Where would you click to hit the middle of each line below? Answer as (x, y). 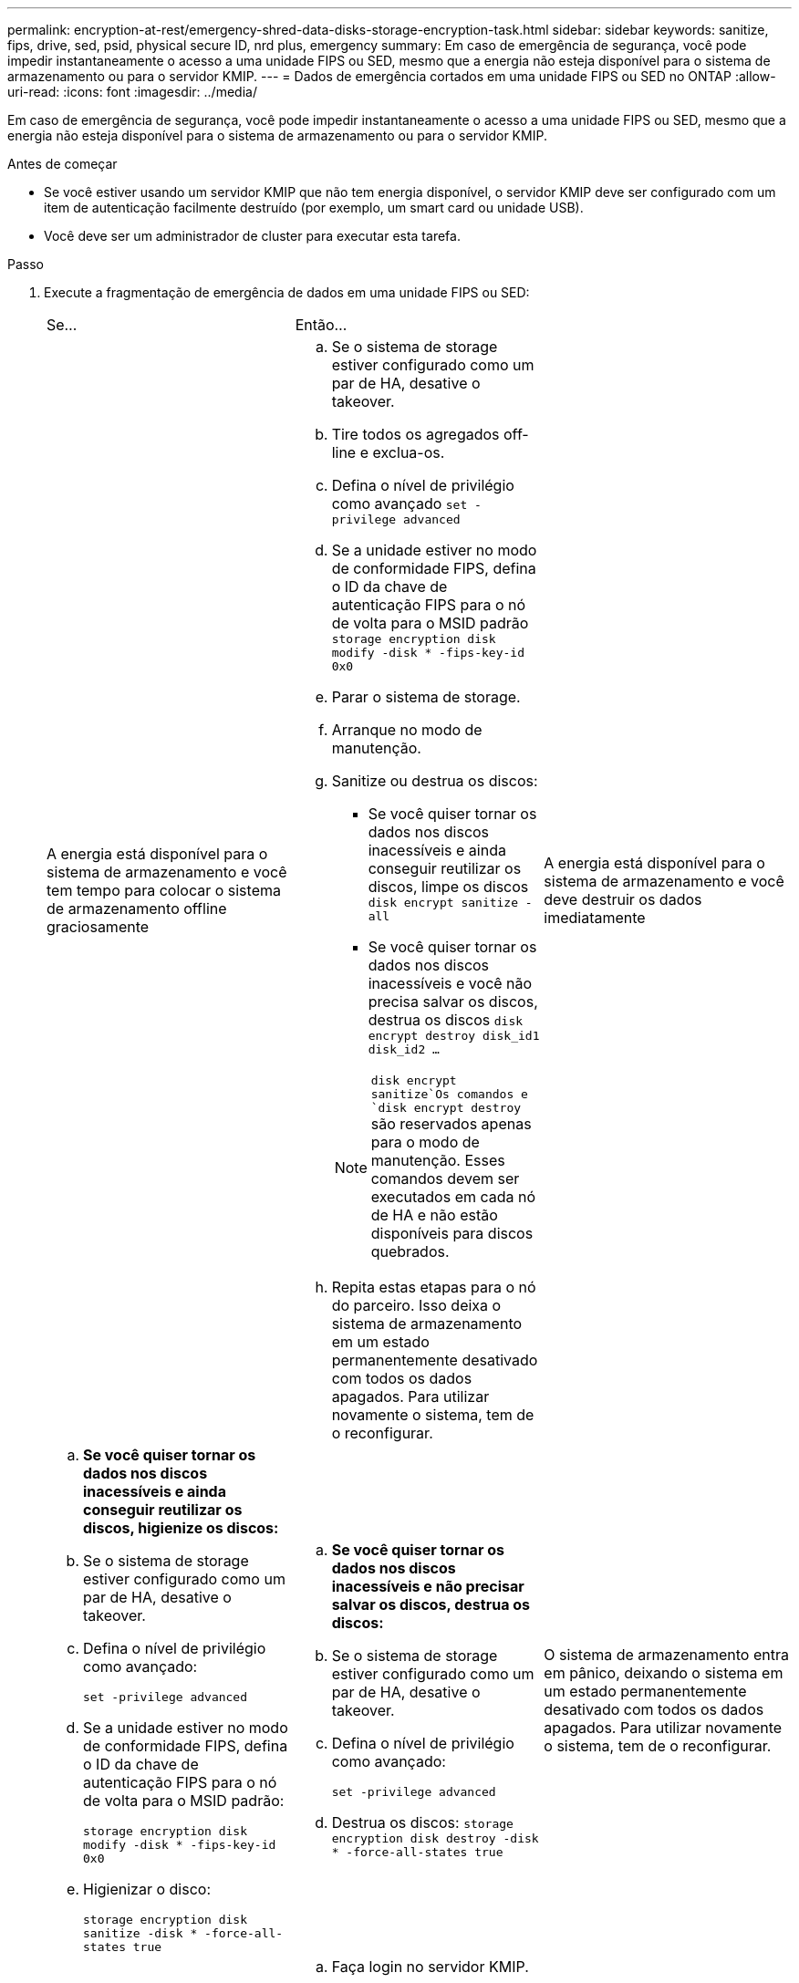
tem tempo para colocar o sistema (164, 890)
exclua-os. (409, 452)
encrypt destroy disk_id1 (454, 1036)
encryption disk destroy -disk (435, 1838)
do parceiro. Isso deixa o (416, 1305)
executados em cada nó (453, 1197)
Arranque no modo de (407, 730)
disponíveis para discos (452, 1233)
